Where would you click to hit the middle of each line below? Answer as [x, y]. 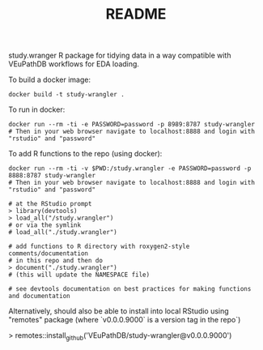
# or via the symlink [45, 225]
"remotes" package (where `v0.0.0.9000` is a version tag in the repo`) [125, 320]
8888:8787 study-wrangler [52, 176]
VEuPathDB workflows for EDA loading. [74, 64]
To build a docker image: [50, 80]
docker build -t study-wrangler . [67, 95]
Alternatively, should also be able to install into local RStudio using [119, 311]
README [136, 14]
